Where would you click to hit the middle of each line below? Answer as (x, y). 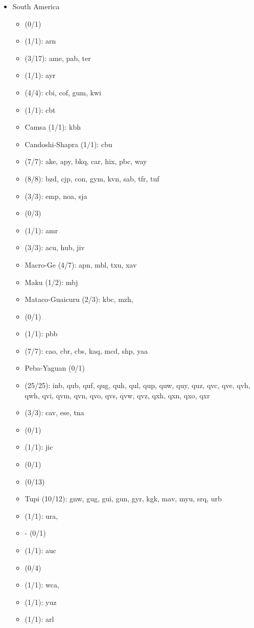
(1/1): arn (40, 41)
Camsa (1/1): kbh (53, 127)
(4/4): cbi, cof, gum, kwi (63, 92)
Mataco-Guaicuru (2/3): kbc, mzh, (79, 299)
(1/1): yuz (41, 602)
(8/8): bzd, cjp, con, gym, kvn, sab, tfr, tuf (92, 178)
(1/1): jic (39, 447)
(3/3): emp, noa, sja (56, 196)
